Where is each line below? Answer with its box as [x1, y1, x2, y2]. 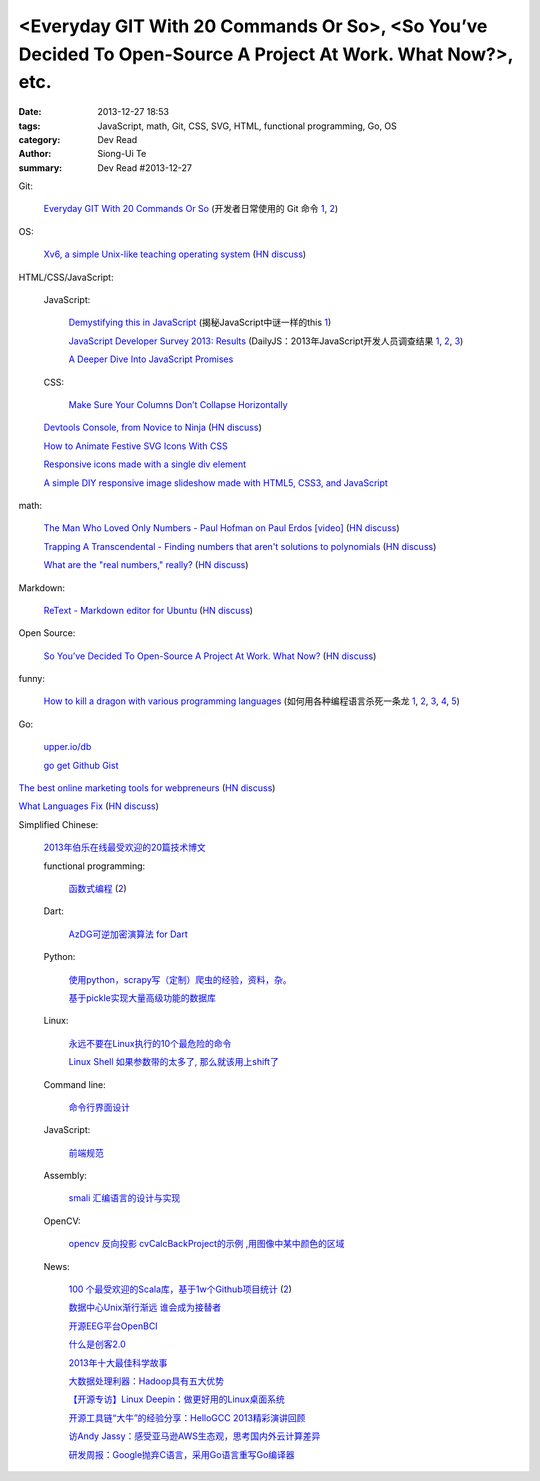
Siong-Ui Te [97, 148, 147, 160]
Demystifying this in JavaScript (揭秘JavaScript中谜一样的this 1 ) [68, 316, 332, 329]
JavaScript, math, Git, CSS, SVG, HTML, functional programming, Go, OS [97, 120, 397, 132]
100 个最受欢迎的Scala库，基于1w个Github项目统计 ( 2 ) [68, 1283, 292, 1295]
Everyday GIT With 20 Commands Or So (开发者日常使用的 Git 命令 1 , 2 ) [43, 203, 339, 215]
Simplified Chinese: [18, 818, 99, 830]
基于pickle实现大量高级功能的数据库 [68, 991, 217, 1004]
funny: [18, 673, 45, 685]
